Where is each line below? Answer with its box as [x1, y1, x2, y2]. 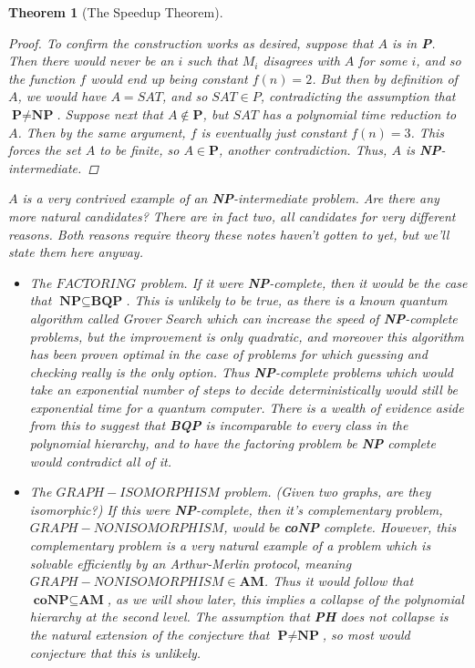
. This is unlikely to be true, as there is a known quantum [126, 291, 448, 310]
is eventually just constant [201, 122, 347, 141]
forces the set [8, 140, 81, 159]
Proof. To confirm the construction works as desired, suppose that [8, 33, 374, 52]
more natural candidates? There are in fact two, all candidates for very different [8, 206, 456, 225]
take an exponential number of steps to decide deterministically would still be [29, 380, 458, 399]
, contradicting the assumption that [260, 87, 456, 106]
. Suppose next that [57, 104, 163, 123]
